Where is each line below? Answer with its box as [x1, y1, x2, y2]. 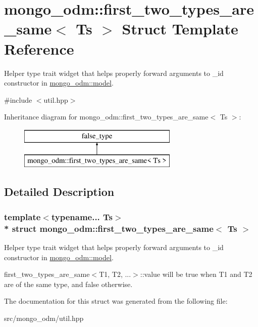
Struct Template [122, 18, 238, 39]
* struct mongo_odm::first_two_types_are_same [4, 222, 214, 234]
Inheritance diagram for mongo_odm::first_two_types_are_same [4, 111, 209, 122]
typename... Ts [51, 210, 113, 223]
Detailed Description [4, 184, 115, 199]
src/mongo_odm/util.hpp [4, 312, 84, 323]
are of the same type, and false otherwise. [4, 278, 133, 289]
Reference [4, 38, 74, 59]
